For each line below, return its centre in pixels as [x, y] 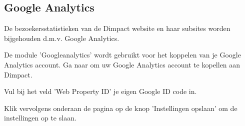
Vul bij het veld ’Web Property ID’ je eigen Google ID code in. [100, 91]
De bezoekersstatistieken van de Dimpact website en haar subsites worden [117, 28]
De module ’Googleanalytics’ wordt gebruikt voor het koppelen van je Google [122, 55]
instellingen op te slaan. [40, 118]
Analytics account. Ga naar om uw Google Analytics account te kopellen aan [122, 64]
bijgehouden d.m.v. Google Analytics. [62, 38]
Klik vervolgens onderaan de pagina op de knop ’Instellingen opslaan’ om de [121, 108]
